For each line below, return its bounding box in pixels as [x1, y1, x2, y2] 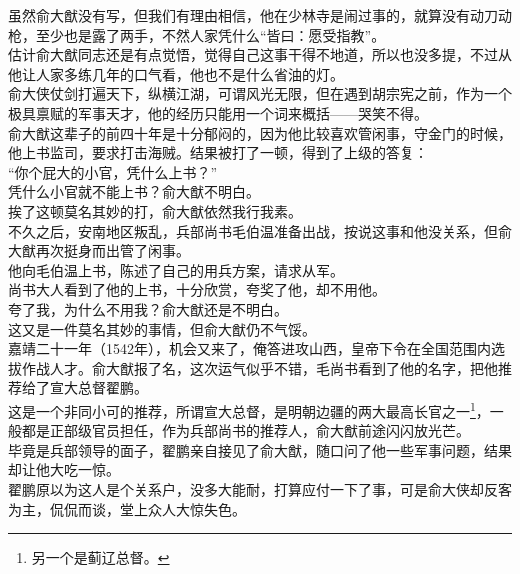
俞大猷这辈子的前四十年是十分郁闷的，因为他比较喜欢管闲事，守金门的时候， [8, 122, 512, 143]
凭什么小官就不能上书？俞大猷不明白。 [8, 181, 260, 202]
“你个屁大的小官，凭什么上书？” [8, 161, 218, 182]
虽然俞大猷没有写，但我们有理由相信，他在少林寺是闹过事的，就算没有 [8, 5, 470, 25]
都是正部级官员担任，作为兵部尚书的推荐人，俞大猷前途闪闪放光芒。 [21, 420, 470, 441]
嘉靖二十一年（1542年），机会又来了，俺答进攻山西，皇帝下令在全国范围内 [8, 338, 491, 359]
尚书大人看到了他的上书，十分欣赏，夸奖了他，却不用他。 [8, 279, 386, 300]
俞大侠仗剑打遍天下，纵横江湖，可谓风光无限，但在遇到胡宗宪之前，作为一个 [8, 83, 512, 104]
